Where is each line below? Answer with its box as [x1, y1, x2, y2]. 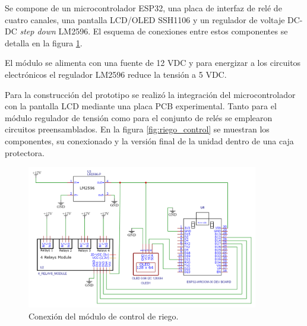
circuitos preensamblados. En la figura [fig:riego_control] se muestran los [5, 123, 270, 135]
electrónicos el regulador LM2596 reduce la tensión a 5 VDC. [5, 68, 227, 80]
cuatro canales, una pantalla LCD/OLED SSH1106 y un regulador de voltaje [5, 13, 285, 26]
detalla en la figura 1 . [5, 36, 83, 49]
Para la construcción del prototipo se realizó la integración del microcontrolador [5, 88, 296, 100]
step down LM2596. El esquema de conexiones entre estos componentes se [20, 25, 288, 37]
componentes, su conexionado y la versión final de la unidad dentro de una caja [5, 134, 294, 147]
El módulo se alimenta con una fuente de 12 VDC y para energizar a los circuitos [5, 56, 301, 69]
